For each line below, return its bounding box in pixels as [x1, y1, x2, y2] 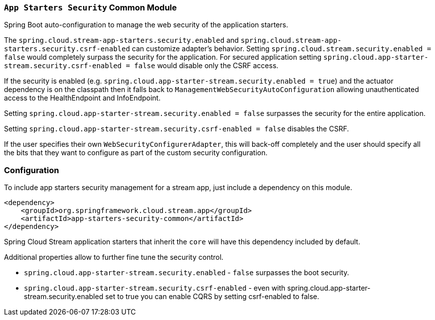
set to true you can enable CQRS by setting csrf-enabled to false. [105, 292, 319, 301]
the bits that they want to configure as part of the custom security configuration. [4, 148, 268, 157]
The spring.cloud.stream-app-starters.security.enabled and [4, 36, 239, 45]
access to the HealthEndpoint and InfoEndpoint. [4, 94, 161, 103]
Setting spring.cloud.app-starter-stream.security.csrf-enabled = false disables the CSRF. [4, 124, 349, 133]
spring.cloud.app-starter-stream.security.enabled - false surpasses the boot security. [24, 268, 349, 277]
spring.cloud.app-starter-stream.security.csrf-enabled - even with [24, 284, 286, 293]
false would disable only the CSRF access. [134, 61, 279, 70]
